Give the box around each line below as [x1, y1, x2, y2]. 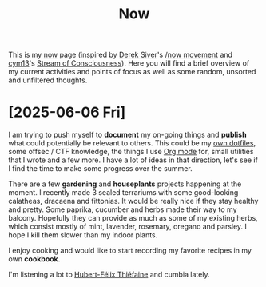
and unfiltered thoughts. [8, 75, 88, 85]
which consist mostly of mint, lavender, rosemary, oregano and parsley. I [8, 221, 248, 232]
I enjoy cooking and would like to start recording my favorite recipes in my [8, 245, 252, 256]
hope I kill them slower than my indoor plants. [8, 230, 158, 240]
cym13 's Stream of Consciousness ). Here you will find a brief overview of [8, 58, 250, 68]
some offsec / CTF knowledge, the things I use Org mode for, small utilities [8, 147, 254, 157]
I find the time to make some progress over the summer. [8, 164, 193, 173]
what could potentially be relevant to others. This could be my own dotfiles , [8, 138, 256, 148]
